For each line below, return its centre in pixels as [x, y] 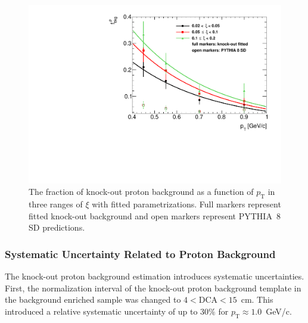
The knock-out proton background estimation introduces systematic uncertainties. [155, 276]
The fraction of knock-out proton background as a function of [141, 192]
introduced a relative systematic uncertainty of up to [101, 311]
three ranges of [56, 204]
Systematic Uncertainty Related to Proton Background [140, 254]
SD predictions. [57, 227]
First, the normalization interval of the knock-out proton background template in [153, 288]
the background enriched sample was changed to [93, 299]
